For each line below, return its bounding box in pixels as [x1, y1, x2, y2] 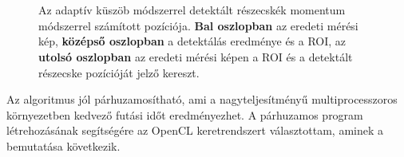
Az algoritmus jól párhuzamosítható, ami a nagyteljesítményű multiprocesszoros [6, 91, 398, 108]
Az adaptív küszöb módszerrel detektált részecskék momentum [38, 2, 346, 18]
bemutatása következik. [6, 137, 121, 154]
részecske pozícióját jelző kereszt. [38, 64, 200, 80]
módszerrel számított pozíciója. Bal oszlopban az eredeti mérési [38, 17, 358, 33]
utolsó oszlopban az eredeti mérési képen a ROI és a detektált [38, 48, 353, 65]
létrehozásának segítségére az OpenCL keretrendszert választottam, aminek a [6, 122, 384, 139]
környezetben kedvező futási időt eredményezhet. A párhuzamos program [6, 106, 363, 123]
